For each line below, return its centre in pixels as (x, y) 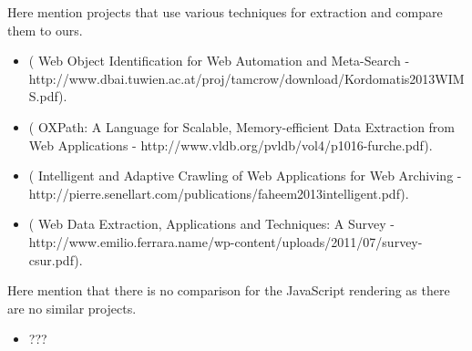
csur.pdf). (56, 259)
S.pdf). (48, 96)
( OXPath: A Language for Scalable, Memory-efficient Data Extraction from (242, 126)
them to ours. (45, 30)
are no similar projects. (72, 308)
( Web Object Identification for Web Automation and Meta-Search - (219, 61)
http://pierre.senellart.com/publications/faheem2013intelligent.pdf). (219, 193)
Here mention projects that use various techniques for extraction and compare (225, 12)
